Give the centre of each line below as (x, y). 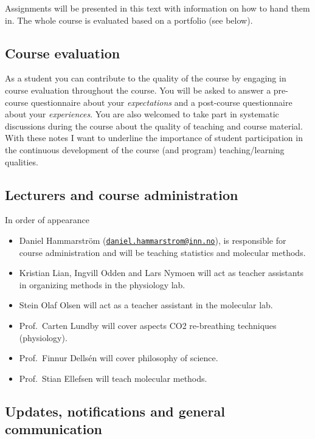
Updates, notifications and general (115, 411)
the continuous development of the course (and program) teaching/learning (145, 149)
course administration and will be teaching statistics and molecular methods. (162, 252)
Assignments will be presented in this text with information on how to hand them (157, 8)
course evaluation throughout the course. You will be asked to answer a (138, 90)
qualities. (22, 161)
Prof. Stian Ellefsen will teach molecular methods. (113, 378)
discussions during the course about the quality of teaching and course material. (154, 126)
